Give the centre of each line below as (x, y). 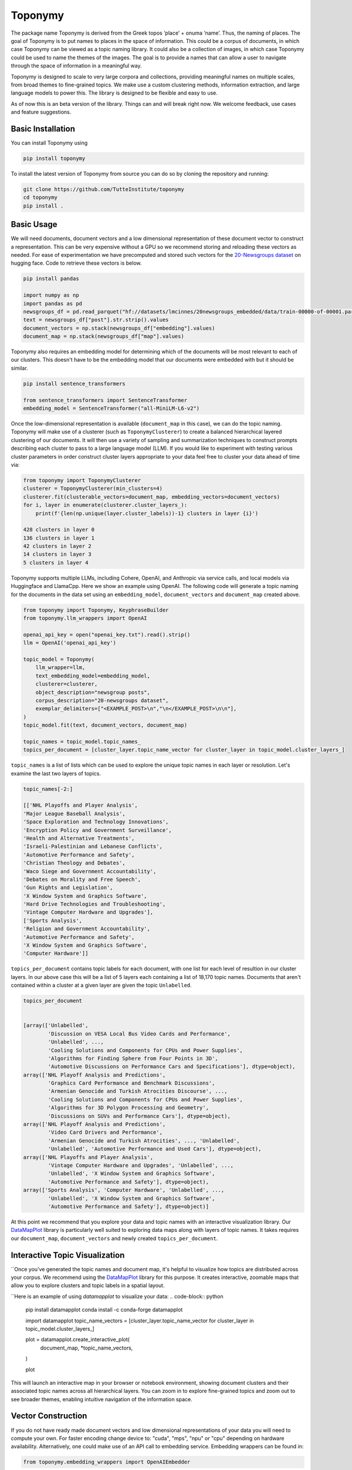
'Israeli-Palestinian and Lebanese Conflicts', (93, 846)
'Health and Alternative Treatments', (79, 838)
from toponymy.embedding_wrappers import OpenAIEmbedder (107, 1462)
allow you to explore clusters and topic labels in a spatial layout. (88, 1285)
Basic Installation (43, 128)
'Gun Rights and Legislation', (68, 888)
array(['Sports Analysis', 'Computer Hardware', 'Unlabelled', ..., (124, 1190)
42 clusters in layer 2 (57, 546)
